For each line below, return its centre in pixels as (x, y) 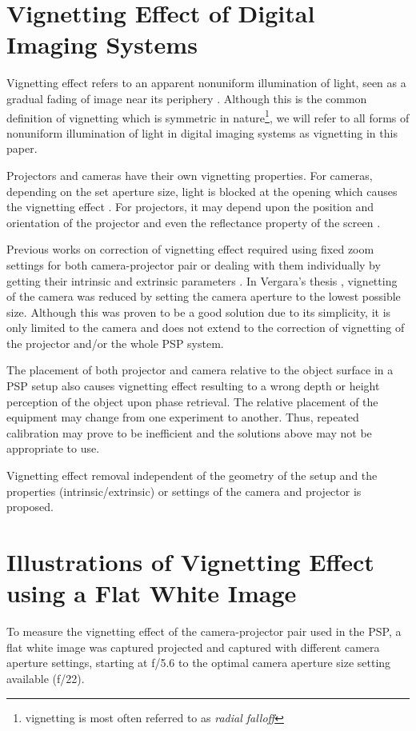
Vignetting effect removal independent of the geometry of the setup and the (192, 475)
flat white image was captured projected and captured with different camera (193, 647)
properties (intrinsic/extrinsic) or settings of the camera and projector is (184, 491)
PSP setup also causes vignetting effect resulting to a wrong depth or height (193, 386)
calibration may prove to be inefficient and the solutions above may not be (189, 432)
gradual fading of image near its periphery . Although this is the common (187, 98)
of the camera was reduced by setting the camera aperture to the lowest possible (204, 296)
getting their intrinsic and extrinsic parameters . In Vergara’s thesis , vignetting (202, 280)
